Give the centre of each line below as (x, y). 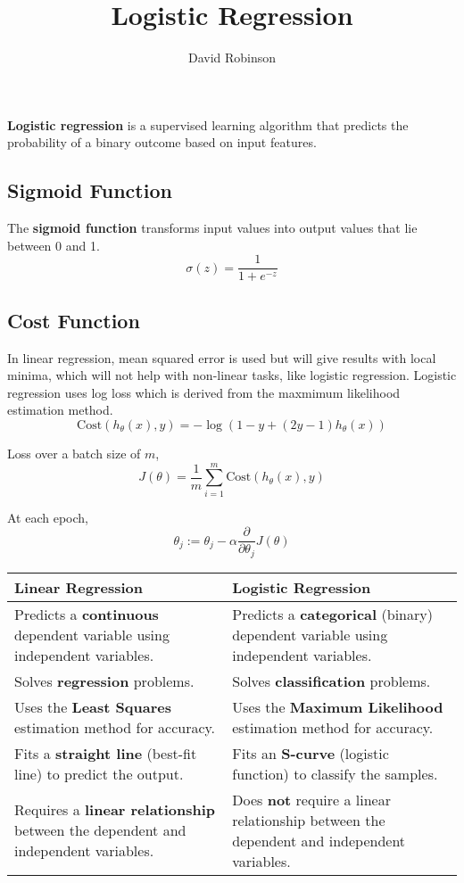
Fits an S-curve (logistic (311, 753)
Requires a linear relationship (115, 810)
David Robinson (232, 58)
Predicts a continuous (87, 614)
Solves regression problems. (104, 681)
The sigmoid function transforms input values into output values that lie (212, 228)
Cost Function (74, 320)
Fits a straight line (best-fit (106, 753)
